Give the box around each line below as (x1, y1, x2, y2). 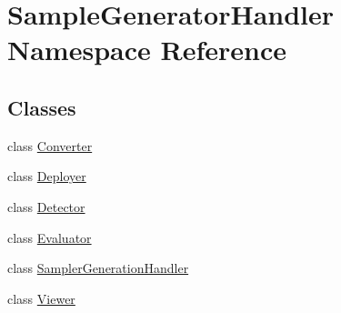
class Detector (7, 197, 85, 216)
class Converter (7, 136, 93, 155)
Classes (7, 93, 76, 121)
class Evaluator (7, 227, 92, 247)
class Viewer (7, 288, 75, 308)
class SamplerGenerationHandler (7, 258, 189, 278)
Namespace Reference (7, 31, 286, 68)
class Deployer (7, 167, 86, 186)
